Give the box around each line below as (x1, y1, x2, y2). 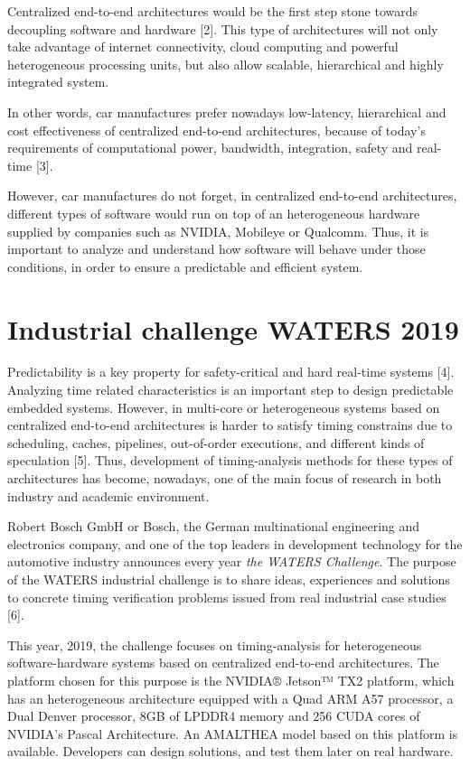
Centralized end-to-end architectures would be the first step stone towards (7, 2, 418, 20)
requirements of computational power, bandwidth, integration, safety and (7, 138, 413, 157)
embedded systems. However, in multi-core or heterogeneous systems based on (7, 397, 440, 416)
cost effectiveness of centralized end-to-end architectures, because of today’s (7, 120, 426, 139)
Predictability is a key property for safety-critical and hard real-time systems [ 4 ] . (7, 362, 455, 381)
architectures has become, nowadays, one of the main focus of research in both (7, 469, 442, 487)
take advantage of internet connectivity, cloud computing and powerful (7, 37, 399, 56)
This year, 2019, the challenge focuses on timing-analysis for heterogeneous (7, 635, 422, 654)
